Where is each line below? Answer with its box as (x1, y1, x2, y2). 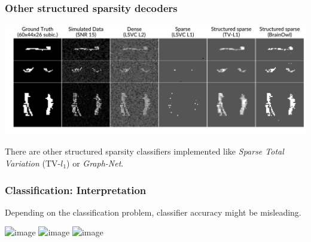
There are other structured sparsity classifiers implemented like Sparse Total (5, 145, 284, 158)
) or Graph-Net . (66, 156, 124, 169)
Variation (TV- (5, 156, 61, 169)
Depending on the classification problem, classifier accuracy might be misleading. (5, 205, 301, 218)
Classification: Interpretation (5, 182, 147, 197)
